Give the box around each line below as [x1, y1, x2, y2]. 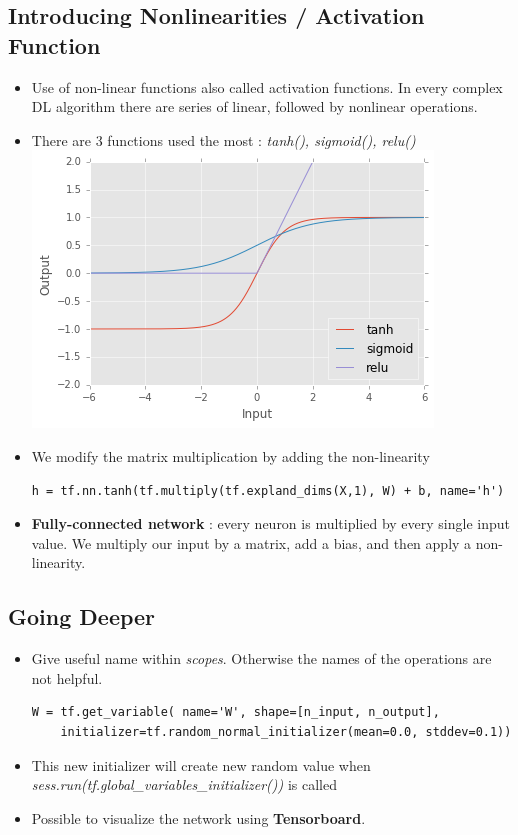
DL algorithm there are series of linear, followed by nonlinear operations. [31, 96, 478, 117]
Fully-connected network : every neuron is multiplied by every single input [31, 513, 510, 534]
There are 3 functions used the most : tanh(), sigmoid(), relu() [31, 129, 416, 150]
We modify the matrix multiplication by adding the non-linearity [31, 445, 430, 466]
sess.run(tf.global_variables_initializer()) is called [31, 774, 337, 795]
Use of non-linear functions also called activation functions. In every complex [31, 76, 503, 97]
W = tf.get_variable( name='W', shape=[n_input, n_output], [31, 705, 440, 720]
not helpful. [31, 667, 103, 688]
